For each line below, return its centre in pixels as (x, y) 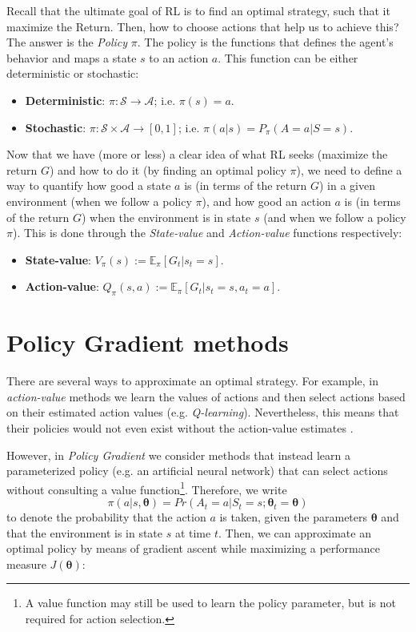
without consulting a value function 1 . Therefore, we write (147, 488)
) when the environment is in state (166, 217)
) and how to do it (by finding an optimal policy (168, 169)
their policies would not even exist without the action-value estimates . (180, 428)
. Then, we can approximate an (294, 532)
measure (26, 564)
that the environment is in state (85, 532)
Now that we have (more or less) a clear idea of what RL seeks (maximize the (197, 154)
